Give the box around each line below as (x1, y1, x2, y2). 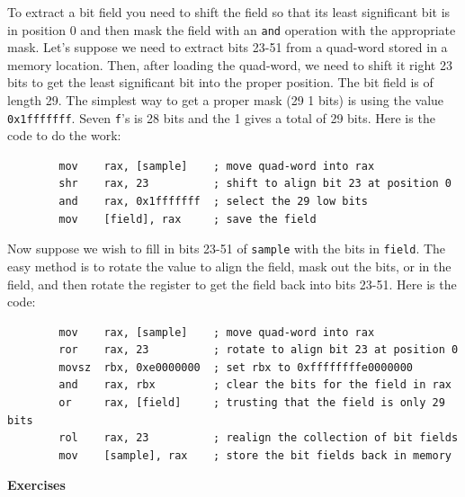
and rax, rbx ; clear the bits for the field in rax (58, 378, 452, 392)
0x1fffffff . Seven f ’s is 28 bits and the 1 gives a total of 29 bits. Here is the (7, 108, 435, 127)
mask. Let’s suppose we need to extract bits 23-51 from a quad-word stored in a (7, 38, 448, 57)
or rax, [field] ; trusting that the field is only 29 (58, 396, 445, 410)
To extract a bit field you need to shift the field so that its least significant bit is (7, 3, 451, 21)
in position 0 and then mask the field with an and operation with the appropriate (7, 20, 456, 39)
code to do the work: (7, 126, 121, 145)
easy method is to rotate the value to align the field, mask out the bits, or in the (7, 256, 452, 275)
